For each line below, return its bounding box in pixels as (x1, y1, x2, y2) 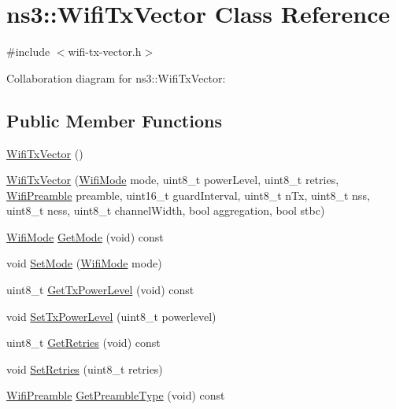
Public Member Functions (6, 108, 222, 132)
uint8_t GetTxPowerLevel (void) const (6, 282, 194, 298)
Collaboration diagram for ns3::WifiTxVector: (6, 69, 226, 86)
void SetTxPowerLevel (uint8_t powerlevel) (6, 308, 217, 324)
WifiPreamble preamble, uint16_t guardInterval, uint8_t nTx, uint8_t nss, (6, 186, 370, 203)
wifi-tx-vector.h (68, 43, 142, 60)
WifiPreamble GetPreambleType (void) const (6, 387, 225, 403)
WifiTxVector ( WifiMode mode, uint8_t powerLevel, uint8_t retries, (6, 171, 339, 188)
